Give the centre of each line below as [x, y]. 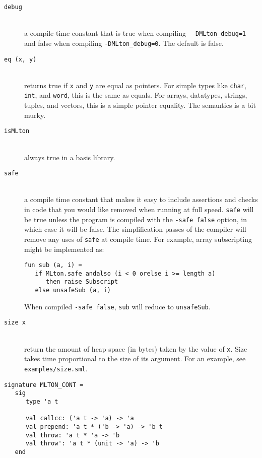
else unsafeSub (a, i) [73, 290]
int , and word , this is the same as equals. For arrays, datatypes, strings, [136, 95]
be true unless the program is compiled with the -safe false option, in [136, 219]
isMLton [17, 131]
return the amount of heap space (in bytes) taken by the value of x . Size [136, 348]
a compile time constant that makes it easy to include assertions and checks [141, 199]
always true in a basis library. [70, 157]
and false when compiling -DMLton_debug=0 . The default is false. [124, 43]
